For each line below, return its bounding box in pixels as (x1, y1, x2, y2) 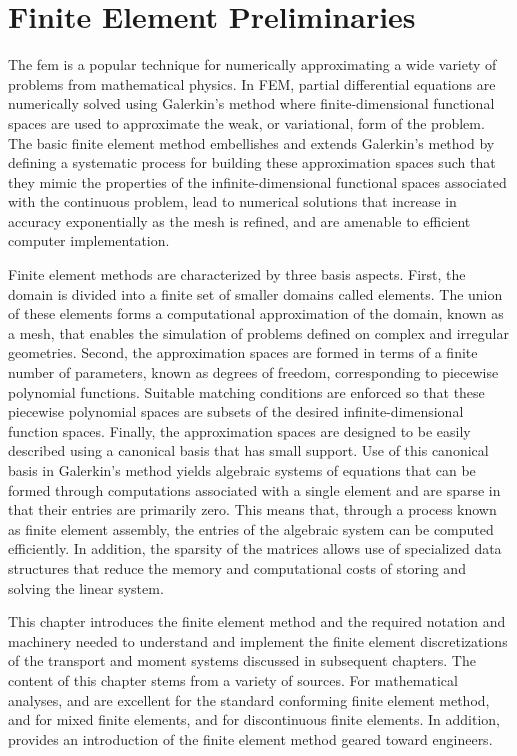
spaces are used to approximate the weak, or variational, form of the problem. (8, 112, 485, 133)
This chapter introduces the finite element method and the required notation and (8, 611, 506, 632)
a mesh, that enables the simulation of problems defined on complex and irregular (8, 322, 509, 343)
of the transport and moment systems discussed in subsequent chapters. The (8, 650, 476, 671)
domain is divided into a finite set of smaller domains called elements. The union (8, 283, 503, 304)
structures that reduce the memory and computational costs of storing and (8, 557, 466, 578)
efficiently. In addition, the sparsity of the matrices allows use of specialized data (8, 538, 502, 559)
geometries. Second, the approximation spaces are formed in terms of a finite (8, 342, 478, 363)
